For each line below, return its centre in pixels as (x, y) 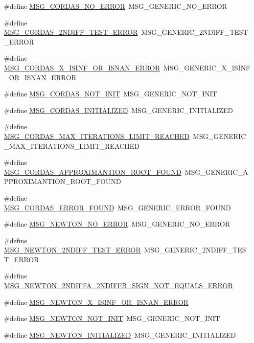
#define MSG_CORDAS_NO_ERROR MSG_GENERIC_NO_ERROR (115, 6)
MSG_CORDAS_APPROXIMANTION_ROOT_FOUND (93, 171)
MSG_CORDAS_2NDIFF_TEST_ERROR (71, 32)
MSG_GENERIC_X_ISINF (207, 67)
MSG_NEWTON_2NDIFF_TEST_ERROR (72, 250)
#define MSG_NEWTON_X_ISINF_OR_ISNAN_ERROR (96, 302)
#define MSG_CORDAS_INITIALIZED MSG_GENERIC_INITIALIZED (118, 110)
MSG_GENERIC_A (216, 171)
